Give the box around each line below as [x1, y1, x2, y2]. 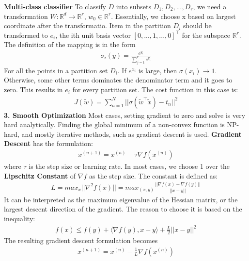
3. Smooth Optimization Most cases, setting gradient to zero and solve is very [4, 110, 246, 120]
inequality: [4, 213, 35, 224]
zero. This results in [4, 84, 63, 94]
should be [183, 20, 212, 31]
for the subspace [182, 30, 231, 40]
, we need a [193, 1, 227, 11]
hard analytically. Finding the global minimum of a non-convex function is [4, 119, 225, 130]
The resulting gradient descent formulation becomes [4, 235, 158, 245]
